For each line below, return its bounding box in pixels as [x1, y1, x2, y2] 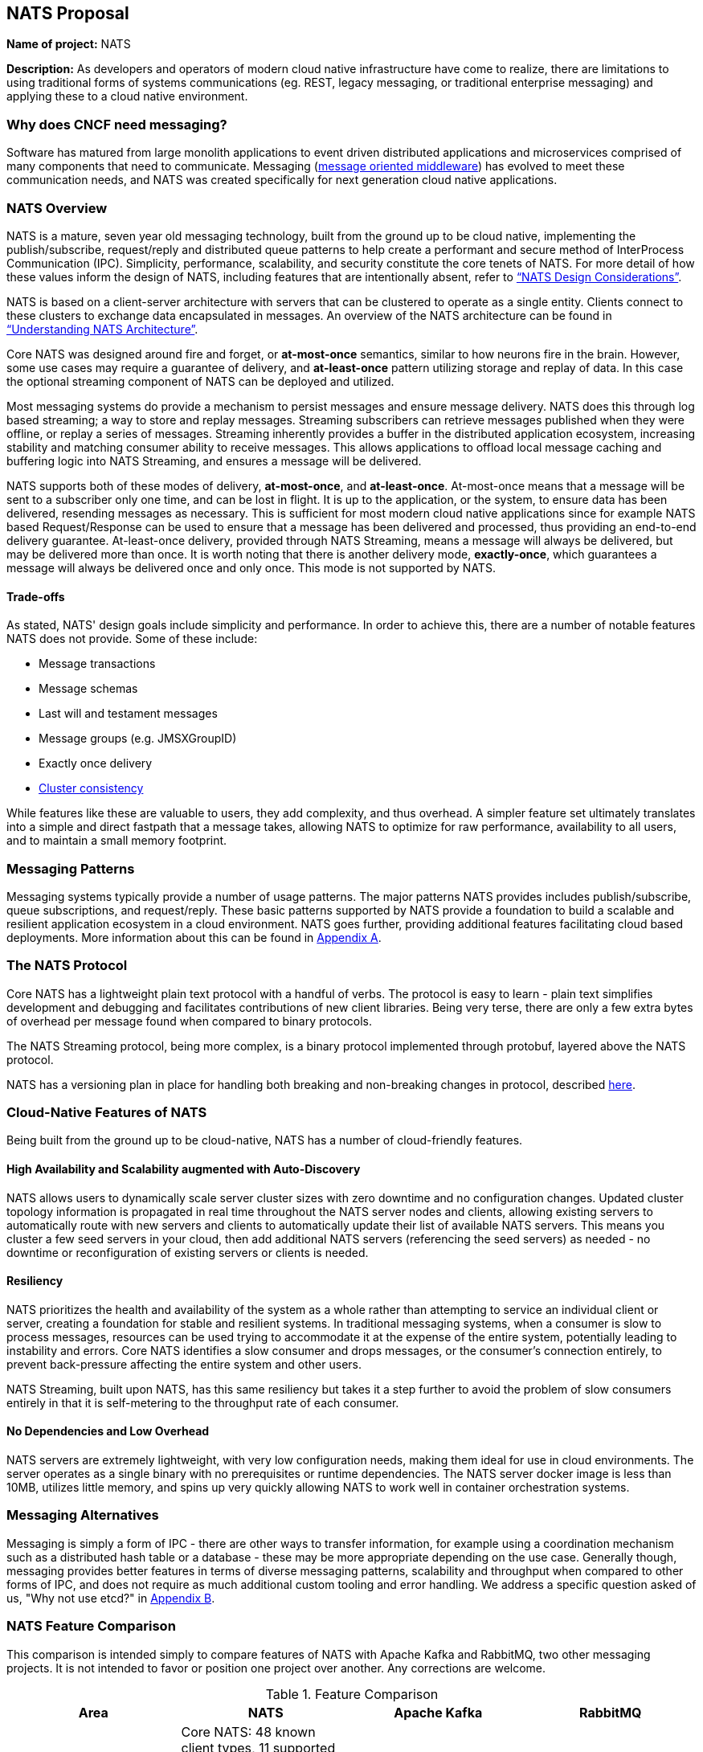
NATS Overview [6, 199, 108, 216]
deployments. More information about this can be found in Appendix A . [6, 930, 382, 944]
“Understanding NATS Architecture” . [6, 321, 198, 336]
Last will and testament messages [39, 706, 218, 721]
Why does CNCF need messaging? [6, 116, 227, 133]
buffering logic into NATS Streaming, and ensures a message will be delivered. [6, 453, 422, 468]
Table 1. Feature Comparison [265, 1685, 439, 1702]
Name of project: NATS [6, 37, 131, 51]
